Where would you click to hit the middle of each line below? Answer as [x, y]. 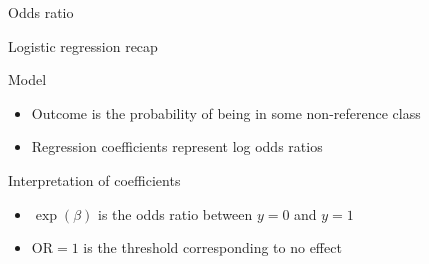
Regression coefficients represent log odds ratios [177, 146]
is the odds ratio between [175, 213]
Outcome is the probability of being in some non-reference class [226, 112]
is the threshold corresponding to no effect [212, 247]
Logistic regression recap [83, 45]
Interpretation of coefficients [94, 179]
